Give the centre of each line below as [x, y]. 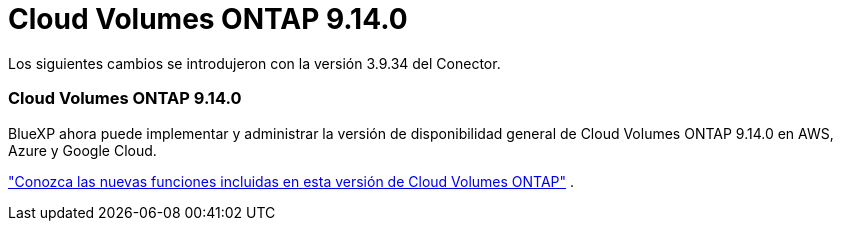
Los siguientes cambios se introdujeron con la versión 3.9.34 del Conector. [254, 63]
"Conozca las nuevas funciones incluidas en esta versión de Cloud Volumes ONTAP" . [291, 181]
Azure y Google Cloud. [82, 150]
